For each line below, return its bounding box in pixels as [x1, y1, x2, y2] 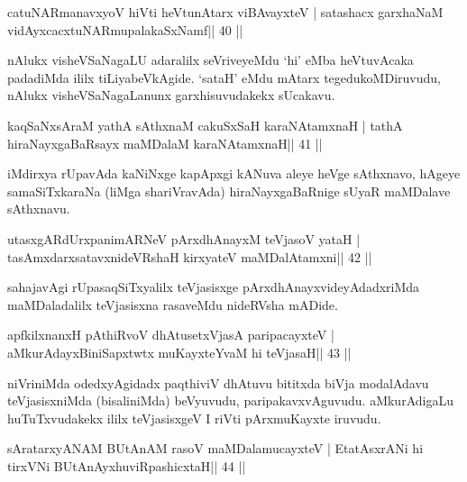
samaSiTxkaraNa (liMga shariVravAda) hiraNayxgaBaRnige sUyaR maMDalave [7, 181, 451, 200]
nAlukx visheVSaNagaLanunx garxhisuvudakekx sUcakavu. [7, 86, 335, 105]
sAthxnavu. [7, 199, 70, 218]
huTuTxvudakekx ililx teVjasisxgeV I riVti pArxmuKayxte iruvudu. [7, 408, 381, 427]
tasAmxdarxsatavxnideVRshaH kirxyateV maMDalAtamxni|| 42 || [7, 247, 372, 266]
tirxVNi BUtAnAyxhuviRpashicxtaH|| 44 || [7, 456, 246, 475]
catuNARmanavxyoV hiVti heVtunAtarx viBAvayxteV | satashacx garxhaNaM [7, 3, 444, 21]
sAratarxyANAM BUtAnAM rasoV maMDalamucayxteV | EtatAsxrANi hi [7, 439, 424, 458]
